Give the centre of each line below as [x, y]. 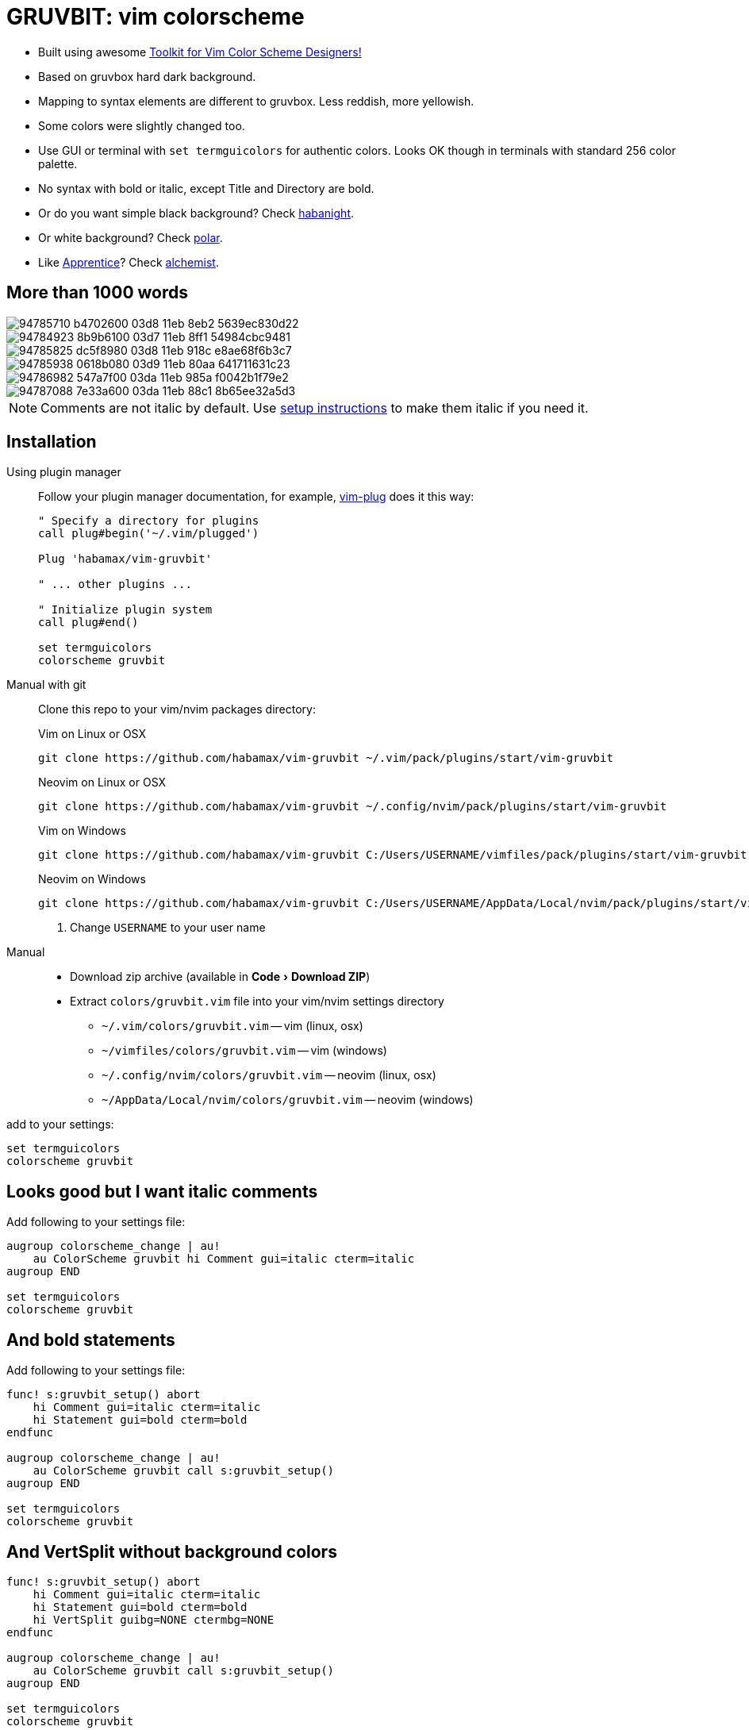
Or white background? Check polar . [131, 237]
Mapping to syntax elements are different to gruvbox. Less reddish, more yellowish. [256, 101]
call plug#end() [88, 623]
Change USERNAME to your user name [168, 928]
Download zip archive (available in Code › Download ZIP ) [220, 977]
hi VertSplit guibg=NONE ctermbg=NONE [154, 1619]
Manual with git [46, 685]
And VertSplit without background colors [172, 1551]
